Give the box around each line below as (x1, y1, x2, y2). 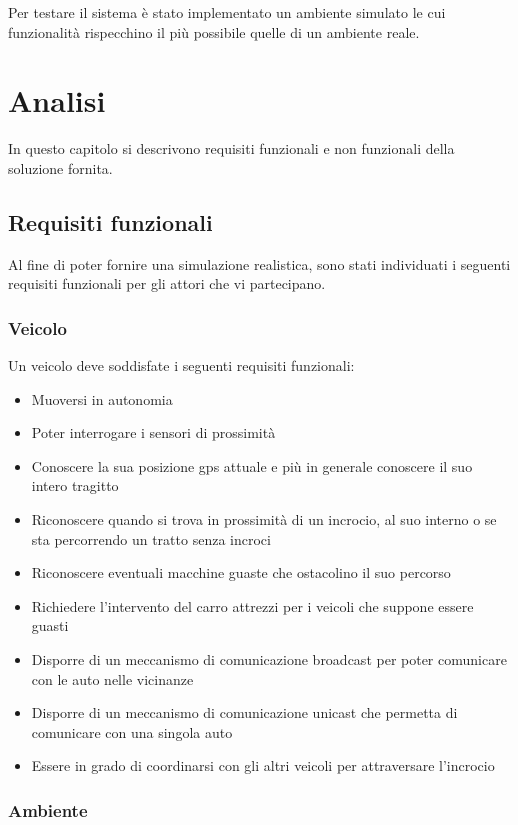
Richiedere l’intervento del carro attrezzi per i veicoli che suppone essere (31, 595, 474, 616)
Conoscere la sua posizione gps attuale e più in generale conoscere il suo (31, 455, 473, 476)
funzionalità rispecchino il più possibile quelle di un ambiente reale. (8, 21, 420, 42)
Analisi (8, 80, 106, 121)
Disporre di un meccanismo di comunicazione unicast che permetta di (31, 702, 458, 723)
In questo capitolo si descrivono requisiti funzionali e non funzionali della (8, 138, 455, 159)
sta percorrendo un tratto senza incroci (31, 528, 271, 549)
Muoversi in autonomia (31, 388, 173, 409)
